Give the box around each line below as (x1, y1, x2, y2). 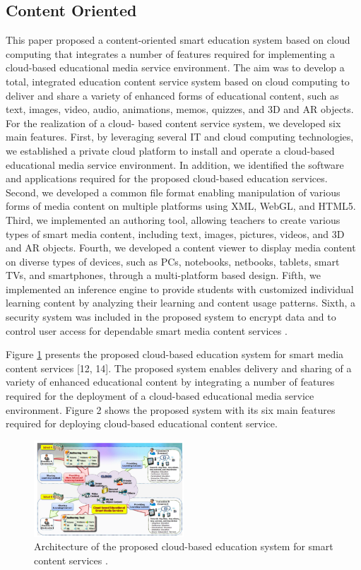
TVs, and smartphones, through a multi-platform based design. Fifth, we (6, 268, 321, 283)
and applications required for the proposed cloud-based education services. (6, 171, 328, 186)
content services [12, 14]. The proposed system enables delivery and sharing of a (6, 360, 352, 375)
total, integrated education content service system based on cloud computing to (6, 73, 350, 88)
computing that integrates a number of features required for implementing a (6, 46, 335, 61)
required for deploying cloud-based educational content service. (6, 416, 278, 431)
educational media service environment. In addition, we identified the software (6, 157, 344, 172)
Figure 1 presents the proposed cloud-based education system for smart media (6, 347, 344, 362)
